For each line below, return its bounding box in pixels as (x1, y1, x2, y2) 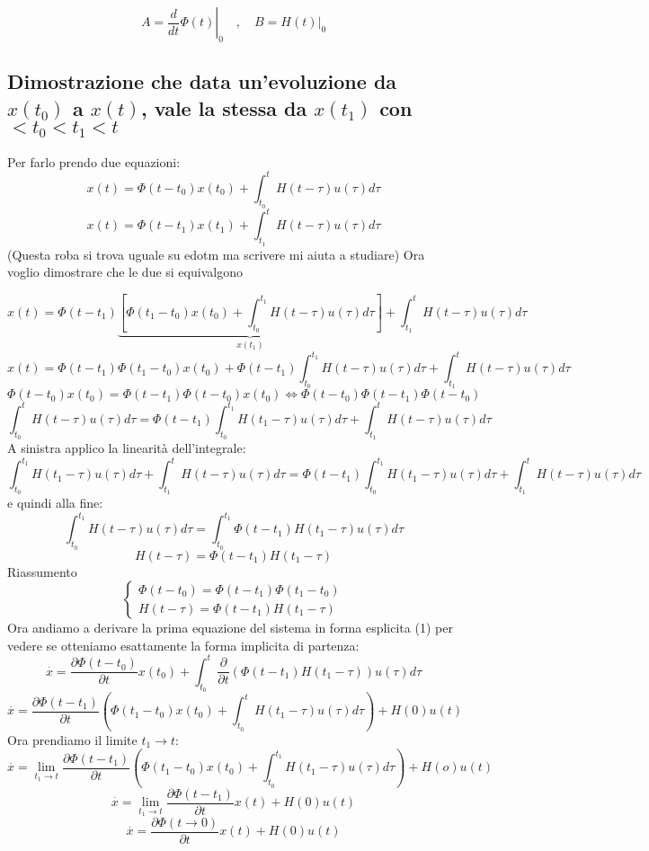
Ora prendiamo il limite (7, 730, 138, 749)
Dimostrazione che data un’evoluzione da (7, 67, 397, 95)
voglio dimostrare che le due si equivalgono (7, 262, 243, 281)
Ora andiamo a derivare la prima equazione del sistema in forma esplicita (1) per (7, 618, 453, 637)
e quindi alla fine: (7, 493, 103, 512)
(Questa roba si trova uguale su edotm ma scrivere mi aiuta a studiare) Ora (7, 244, 425, 263)
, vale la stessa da (141, 93, 307, 121)
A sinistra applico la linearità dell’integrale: (7, 439, 246, 457)
